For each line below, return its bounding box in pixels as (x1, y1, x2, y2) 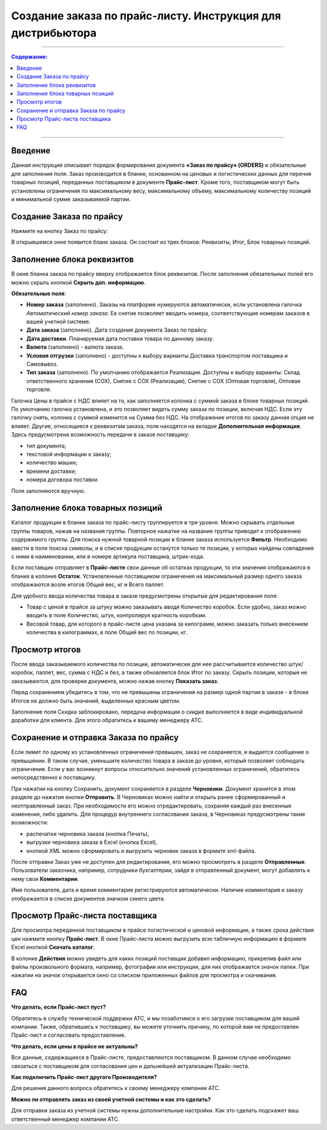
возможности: (11, 819, 48, 826)
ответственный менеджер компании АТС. (11, 1115, 120, 1123)
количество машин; (26, 459, 78, 466)
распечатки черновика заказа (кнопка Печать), (26, 830, 150, 837)
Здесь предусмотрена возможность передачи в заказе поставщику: (11, 431, 190, 438)
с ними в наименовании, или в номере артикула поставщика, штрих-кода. (11, 552, 205, 560)
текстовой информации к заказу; (26, 450, 112, 458)
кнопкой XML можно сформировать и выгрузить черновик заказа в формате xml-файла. (26, 847, 256, 854)
